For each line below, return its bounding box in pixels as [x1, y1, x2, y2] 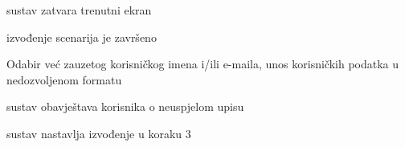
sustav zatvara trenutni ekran [6, 2, 152, 18]
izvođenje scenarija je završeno [6, 28, 157, 45]
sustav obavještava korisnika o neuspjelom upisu [6, 98, 244, 115]
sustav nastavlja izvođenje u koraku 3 [6, 125, 191, 141]
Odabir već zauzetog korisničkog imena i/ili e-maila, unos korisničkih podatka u [6, 55, 399, 72]
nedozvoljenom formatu [6, 71, 122, 88]
